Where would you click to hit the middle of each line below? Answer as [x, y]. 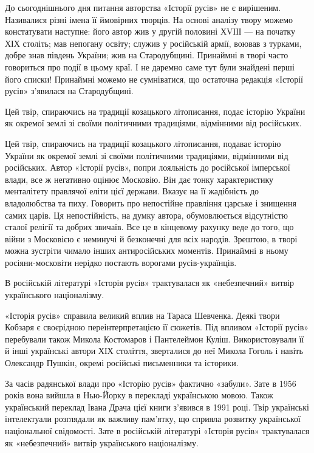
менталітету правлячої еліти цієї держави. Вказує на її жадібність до [132, 191]
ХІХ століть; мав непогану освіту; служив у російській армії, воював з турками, [153, 43]
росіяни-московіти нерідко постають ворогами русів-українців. [121, 262]
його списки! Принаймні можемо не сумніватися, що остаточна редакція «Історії [154, 79]
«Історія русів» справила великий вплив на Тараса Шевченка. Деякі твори [142, 315]
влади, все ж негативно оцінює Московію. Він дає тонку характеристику [139, 179]
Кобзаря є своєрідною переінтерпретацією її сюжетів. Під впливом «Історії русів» [157, 327]
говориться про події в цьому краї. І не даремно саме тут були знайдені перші [150, 66]
